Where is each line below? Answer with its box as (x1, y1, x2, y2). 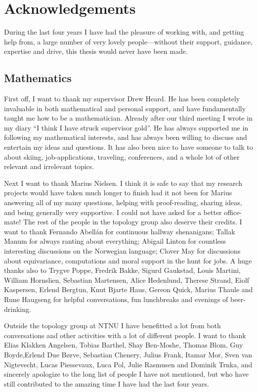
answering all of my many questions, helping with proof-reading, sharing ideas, (4, 197, 242, 208)
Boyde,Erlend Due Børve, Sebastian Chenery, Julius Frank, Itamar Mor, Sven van (4, 349, 253, 359)
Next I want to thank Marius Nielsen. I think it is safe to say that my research (4, 177, 242, 188)
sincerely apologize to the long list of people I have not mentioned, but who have (4, 369, 249, 379)
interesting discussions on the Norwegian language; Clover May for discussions (4, 246, 241, 256)
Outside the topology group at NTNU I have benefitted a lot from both (4, 320, 221, 331)
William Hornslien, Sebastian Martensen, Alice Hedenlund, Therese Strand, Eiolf (4, 274, 250, 285)
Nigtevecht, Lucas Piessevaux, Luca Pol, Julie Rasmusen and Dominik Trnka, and (4, 359, 253, 369)
